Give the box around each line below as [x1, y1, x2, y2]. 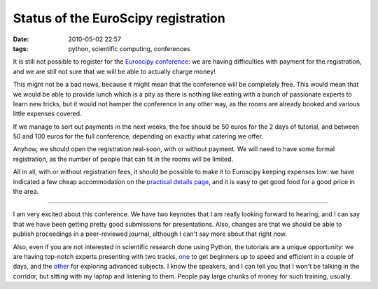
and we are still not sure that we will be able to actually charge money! [13, 67, 216, 76]
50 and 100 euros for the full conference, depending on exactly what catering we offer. [13, 132, 264, 141]
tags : [13, 44, 29, 52]
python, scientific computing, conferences [68, 44, 190, 52]
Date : [13, 35, 29, 43]
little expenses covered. [13, 109, 82, 118]
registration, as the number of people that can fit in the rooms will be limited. [13, 155, 234, 163]
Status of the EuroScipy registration [13, 10, 225, 26]
